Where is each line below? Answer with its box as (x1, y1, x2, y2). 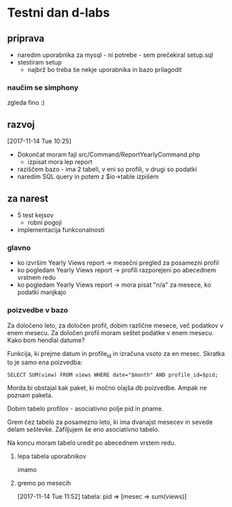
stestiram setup (17, 58, 62, 66)
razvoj (7, 118, 35, 130)
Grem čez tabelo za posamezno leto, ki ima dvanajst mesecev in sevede (7, 418, 213, 427)
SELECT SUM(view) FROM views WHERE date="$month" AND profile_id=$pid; (7, 372, 218, 379)
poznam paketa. (7, 391, 53, 400)
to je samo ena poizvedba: (7, 358, 83, 366)
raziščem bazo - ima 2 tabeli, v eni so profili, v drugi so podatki (17, 165, 197, 174)
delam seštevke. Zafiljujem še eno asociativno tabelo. (7, 425, 160, 434)
